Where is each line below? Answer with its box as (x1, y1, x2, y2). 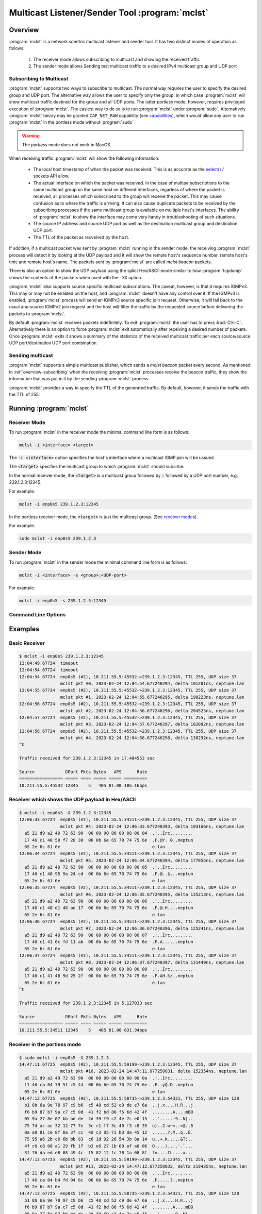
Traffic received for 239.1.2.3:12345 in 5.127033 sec (19, 1000, 152, 1006)
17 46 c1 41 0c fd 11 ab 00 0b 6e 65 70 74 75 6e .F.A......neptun (24, 939, 194, 944)
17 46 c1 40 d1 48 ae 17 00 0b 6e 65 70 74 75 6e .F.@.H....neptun (24, 905, 194, 910)
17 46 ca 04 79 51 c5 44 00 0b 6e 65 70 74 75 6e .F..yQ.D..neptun (24, 1082, 194, 1088)
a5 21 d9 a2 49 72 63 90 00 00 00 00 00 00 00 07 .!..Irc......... (24, 932, 194, 938)
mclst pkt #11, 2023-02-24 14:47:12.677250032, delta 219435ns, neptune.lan (60, 1163, 247, 1169)
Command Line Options (9, 611, 66, 618)
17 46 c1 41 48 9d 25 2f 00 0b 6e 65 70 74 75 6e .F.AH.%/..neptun (24, 973, 194, 978)
